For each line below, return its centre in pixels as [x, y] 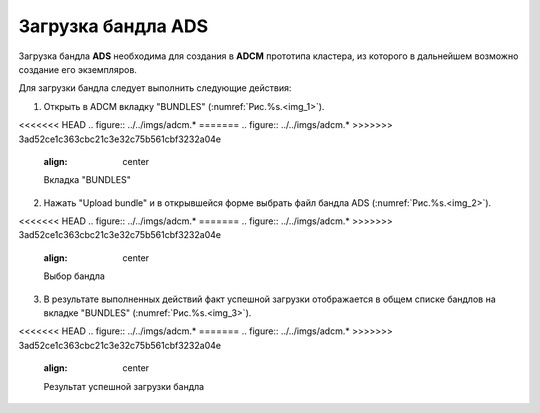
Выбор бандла [74, 276]
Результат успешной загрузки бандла [124, 386]
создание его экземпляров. [77, 69]
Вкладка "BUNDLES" [87, 180]
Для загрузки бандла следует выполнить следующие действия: [155, 88]
